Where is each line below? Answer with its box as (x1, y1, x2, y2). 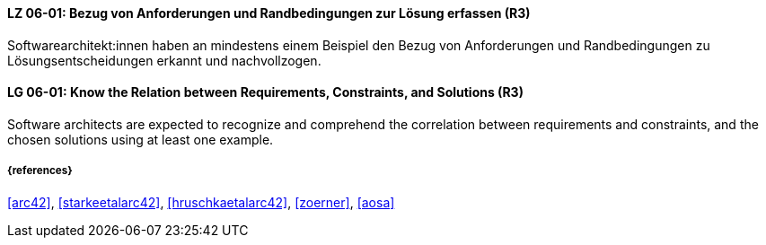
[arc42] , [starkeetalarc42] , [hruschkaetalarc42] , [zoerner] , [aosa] (7, 194, 395, 210)
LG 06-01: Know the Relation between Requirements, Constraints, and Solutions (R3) (7, 84, 524, 101)
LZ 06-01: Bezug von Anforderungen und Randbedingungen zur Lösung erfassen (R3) (7, 5, 531, 21)
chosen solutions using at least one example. (7, 131, 274, 147)
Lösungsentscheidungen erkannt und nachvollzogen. (7, 52, 321, 68)
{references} (7, 164, 73, 178)
